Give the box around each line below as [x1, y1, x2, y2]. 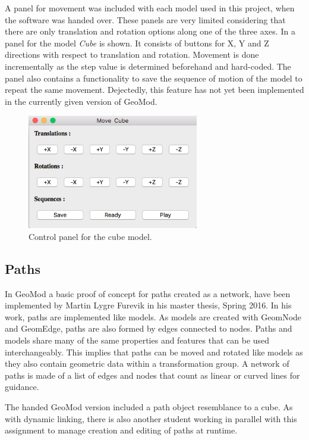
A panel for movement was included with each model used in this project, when [5, 2, 295, 14]
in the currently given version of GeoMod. [5, 95, 157, 107]
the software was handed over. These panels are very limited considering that [5, 13, 286, 26]
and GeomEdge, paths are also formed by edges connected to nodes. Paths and [5, 322, 292, 335]
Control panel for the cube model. [29, 230, 152, 242]
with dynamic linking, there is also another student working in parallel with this [5, 412, 297, 425]
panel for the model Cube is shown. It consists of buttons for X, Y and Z [5, 36, 269, 49]
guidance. [5, 380, 39, 393]
